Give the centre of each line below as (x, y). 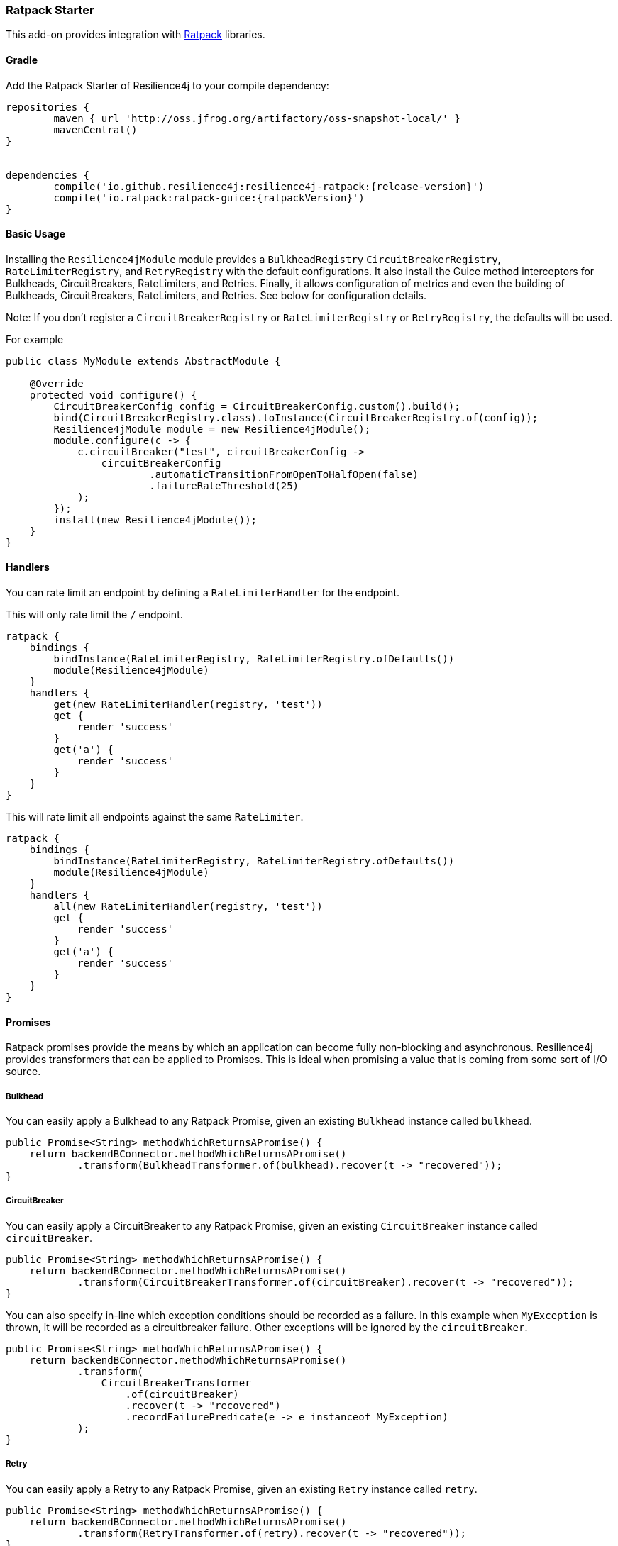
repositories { (48, 107)
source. (23, 1072)
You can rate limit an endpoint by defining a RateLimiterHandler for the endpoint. (203, 593)
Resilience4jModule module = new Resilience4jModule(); (212, 429)
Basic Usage (35, 234)
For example (35, 339)
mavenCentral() (95, 129)
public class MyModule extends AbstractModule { (143, 361)
